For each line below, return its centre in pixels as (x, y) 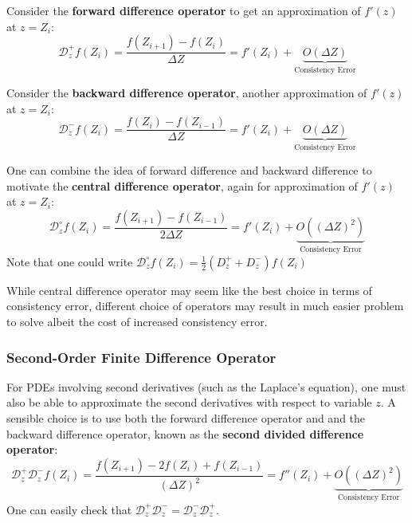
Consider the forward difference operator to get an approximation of (184, 10)
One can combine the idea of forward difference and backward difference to (189, 170)
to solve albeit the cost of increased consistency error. (137, 321)
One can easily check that (69, 509)
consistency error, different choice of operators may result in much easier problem (205, 306)
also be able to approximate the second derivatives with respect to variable (189, 402)
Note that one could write (70, 261)
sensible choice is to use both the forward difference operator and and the (186, 418)
